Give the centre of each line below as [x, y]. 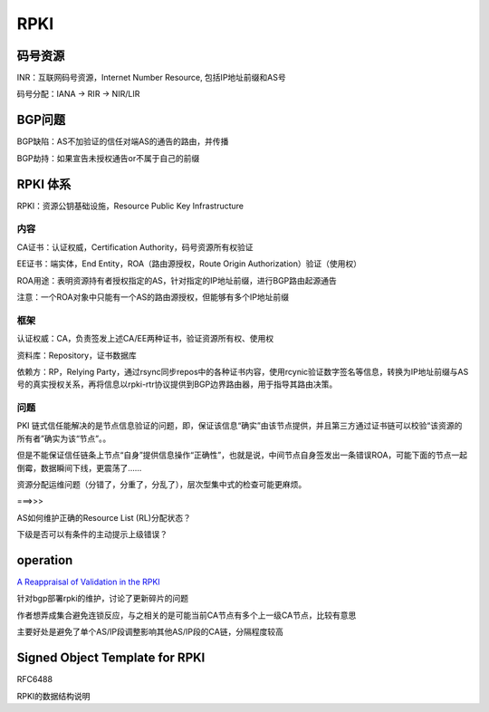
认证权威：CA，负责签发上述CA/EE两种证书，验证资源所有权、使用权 [145, 339]
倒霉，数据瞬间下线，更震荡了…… [79, 467]
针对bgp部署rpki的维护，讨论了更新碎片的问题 [103, 599]
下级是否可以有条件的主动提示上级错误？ [92, 534]
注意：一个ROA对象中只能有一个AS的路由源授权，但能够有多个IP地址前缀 [153, 297]
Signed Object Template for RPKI [111, 658]
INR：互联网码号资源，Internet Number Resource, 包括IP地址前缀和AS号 [151, 78]
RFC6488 [35, 679]
